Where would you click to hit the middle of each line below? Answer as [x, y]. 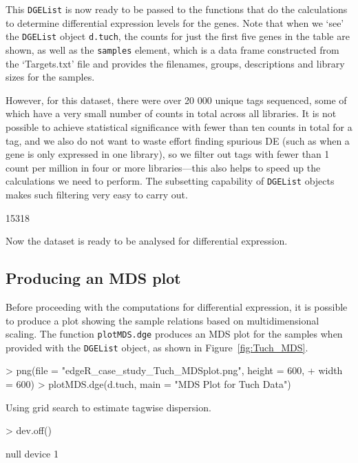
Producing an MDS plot [93, 278]
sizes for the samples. [50, 77]
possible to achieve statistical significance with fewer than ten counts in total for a [179, 126]
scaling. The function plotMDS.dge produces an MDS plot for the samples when [174, 334]
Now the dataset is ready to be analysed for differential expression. [147, 241]
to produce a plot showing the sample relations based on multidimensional [162, 320]
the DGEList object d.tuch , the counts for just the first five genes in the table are [178, 36]
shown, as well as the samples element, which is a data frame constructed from [172, 49]
